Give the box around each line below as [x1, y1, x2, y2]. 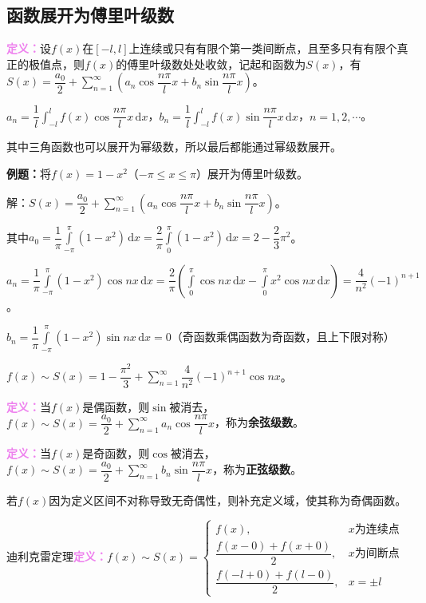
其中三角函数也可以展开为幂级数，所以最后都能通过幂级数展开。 [6, 138, 341, 155]
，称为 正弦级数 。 [212, 461, 302, 478]
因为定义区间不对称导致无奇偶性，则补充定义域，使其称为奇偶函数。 [49, 492, 407, 508]
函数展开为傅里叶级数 [6, 2, 174, 27]
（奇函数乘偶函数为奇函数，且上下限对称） [171, 328, 395, 345]
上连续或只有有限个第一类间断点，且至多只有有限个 [128, 40, 397, 57]
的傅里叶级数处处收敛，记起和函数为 [116, 55, 306, 72]
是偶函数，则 [82, 398, 150, 415]
